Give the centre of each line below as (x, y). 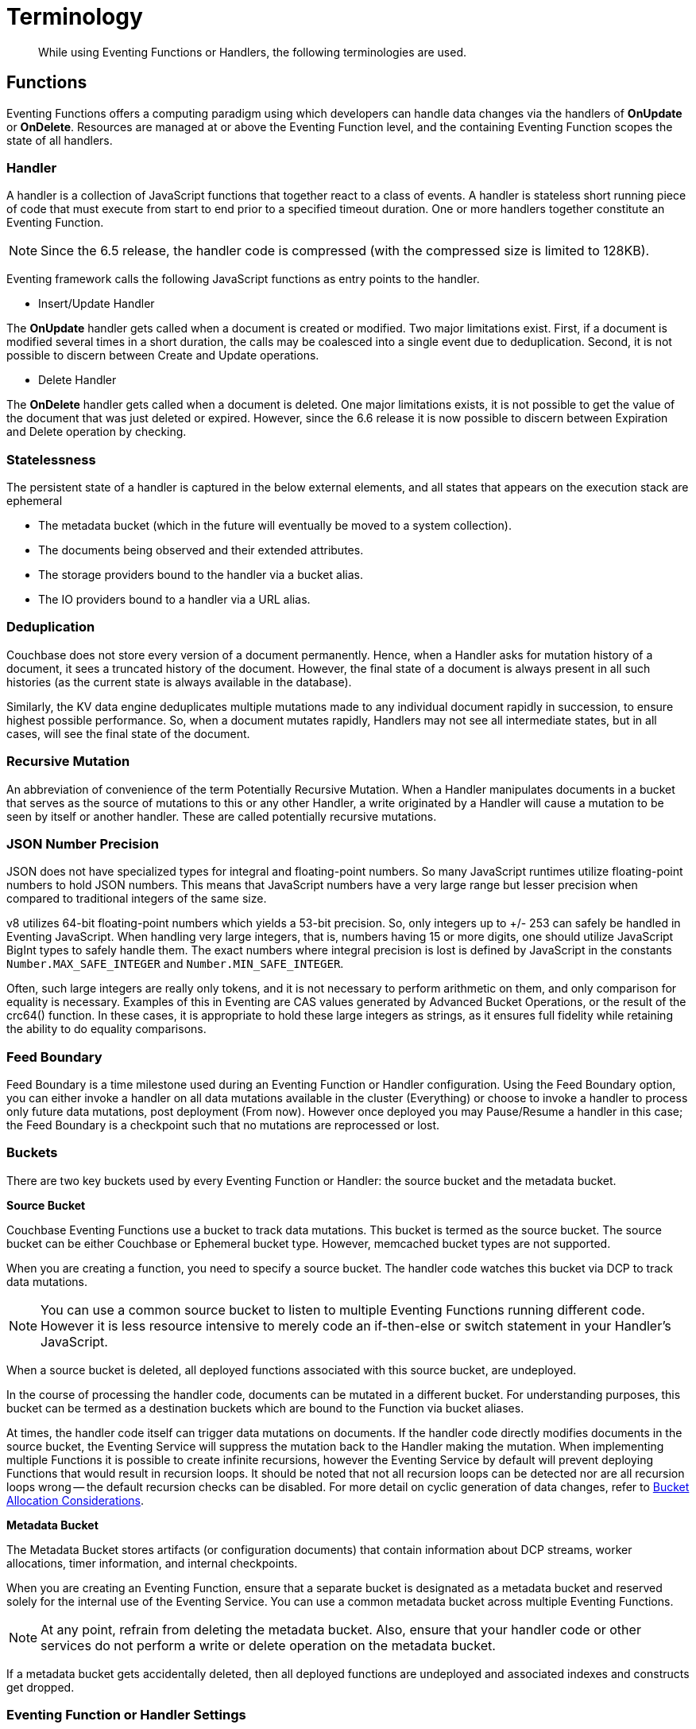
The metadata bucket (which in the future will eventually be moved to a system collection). (275, 526)
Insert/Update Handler (97, 304)
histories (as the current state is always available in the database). (179, 682)
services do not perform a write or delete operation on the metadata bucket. (268, 1645)
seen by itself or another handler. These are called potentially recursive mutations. (222, 816)
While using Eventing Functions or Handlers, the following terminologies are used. (253, 52)
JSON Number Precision (83, 843)
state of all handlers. (60, 140)
